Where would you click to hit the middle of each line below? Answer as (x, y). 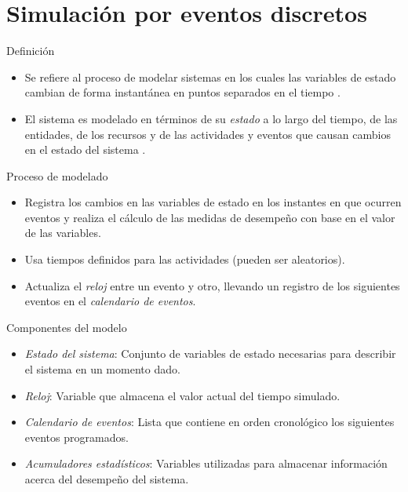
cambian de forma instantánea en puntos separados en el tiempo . (182, 92)
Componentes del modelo (67, 327)
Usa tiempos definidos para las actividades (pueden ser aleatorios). (185, 259)
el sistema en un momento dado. (102, 369)
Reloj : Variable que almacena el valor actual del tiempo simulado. (182, 395)
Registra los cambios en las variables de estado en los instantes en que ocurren (213, 202)
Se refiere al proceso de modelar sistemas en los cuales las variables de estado (210, 77)
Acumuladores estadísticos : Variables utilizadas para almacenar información (206, 463)
